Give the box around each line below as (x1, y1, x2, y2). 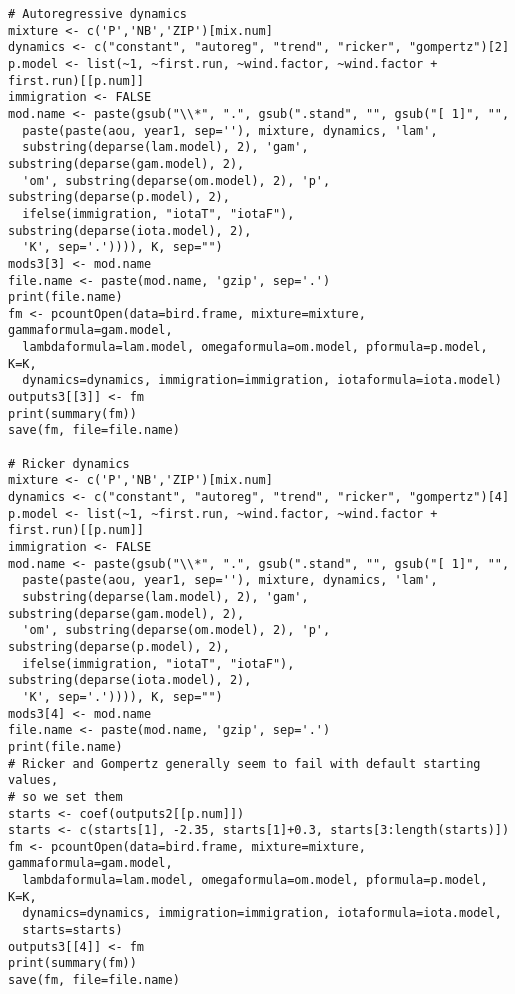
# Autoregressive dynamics (8, 7, 187, 21)
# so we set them (8, 789, 123, 804)
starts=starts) (22, 923, 123, 938)
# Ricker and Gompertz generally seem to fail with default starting (8, 756, 481, 771)
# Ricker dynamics (8, 456, 130, 471)
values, (8, 773, 59, 788)
